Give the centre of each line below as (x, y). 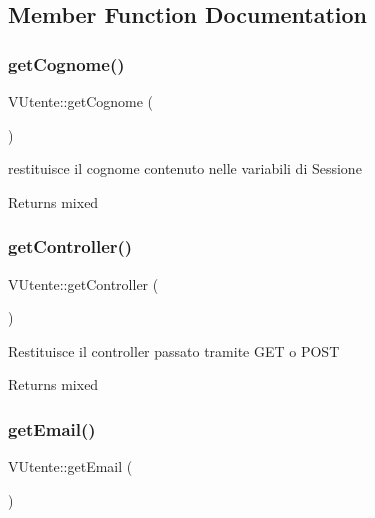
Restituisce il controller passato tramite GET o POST (174, 350)
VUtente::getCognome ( (81, 101)
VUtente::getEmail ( (70, 466)
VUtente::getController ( (83, 283)
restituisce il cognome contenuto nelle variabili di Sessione (185, 168)
